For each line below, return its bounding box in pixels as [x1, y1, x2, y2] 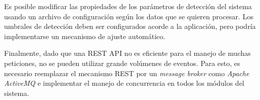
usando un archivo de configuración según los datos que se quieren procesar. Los [4, 11, 253, 21]
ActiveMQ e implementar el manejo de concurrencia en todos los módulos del [4, 78, 245, 88]
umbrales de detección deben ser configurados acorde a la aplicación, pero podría [4, 21, 256, 31]
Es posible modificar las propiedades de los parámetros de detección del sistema [4, 1, 252, 11]
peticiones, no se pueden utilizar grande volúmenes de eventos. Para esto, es [4, 57, 240, 68]
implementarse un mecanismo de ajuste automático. [4, 30, 166, 41]
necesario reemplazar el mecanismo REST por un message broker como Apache [4, 68, 249, 78]
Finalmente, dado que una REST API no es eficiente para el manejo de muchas [4, 48, 251, 58]
